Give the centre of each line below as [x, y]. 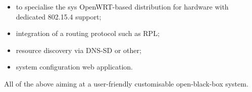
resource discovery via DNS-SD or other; [79, 50]
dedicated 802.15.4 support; [59, 16]
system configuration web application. [74, 67]
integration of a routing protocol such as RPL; [88, 33]
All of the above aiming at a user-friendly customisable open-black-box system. [126, 83]
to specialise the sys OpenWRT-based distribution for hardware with [122, 6]
